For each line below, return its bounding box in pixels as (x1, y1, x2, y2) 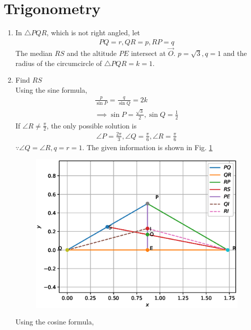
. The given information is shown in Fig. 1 (82, 142, 213, 152)
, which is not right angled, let (46, 27, 140, 38)
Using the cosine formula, (15, 316, 94, 327)
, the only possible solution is (46, 120, 137, 130)
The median (15, 47, 52, 58)
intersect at (131, 47, 166, 58)
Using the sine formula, (15, 84, 87, 95)
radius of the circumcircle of (15, 57, 102, 68)
